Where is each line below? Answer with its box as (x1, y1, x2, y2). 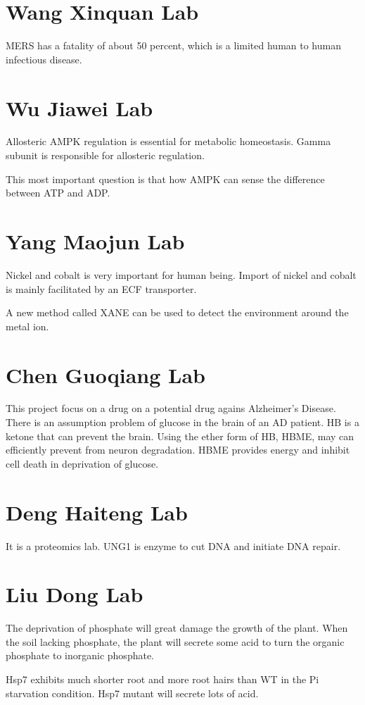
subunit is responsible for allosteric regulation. (6, 148, 205, 163)
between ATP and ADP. (6, 185, 110, 200)
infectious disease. (6, 51, 82, 66)
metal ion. (6, 318, 49, 333)
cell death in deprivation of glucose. (6, 456, 159, 470)
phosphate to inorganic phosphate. (6, 648, 155, 663)
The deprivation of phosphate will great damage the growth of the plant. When (6, 620, 348, 635)
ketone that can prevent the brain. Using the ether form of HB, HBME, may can (6, 428, 354, 443)
